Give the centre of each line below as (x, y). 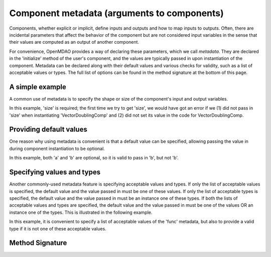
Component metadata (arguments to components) (117, 13)
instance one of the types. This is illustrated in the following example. (81, 212)
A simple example (38, 87)
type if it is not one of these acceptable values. (58, 228)
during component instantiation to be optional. (57, 148)
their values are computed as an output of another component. (74, 42)
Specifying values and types (55, 172)
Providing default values (48, 130)
